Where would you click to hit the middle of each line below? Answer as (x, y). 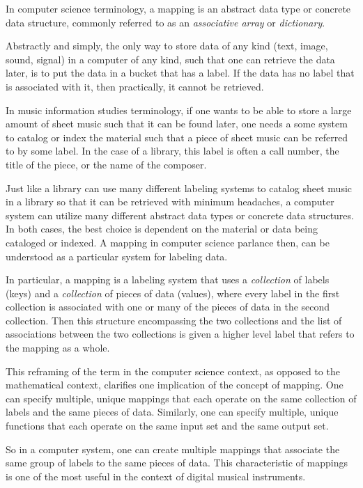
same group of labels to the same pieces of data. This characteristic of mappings (177, 463)
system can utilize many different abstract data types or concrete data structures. (180, 215)
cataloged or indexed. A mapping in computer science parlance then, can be (168, 242)
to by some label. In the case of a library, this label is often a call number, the (172, 151)
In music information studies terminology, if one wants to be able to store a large (179, 110)
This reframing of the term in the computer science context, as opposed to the (173, 371)
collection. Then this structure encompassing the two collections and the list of (174, 320)
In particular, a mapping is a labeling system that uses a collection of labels (168, 280)
